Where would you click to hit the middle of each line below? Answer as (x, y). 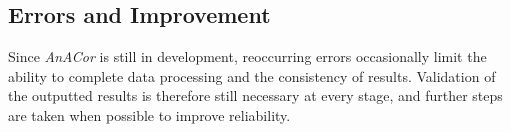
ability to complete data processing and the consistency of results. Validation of (252, 75)
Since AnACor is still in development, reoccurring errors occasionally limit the (247, 56)
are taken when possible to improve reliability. (149, 114)
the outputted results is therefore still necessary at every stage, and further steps (255, 95)
